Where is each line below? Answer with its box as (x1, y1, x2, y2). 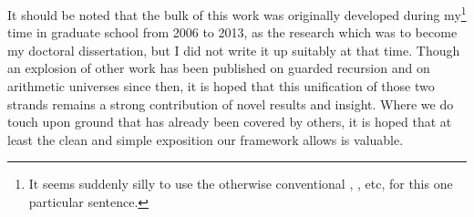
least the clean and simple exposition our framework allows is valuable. (7, 129, 404, 149)
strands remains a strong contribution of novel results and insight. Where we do (7, 94, 454, 113)
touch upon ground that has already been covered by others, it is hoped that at (7, 112, 452, 131)
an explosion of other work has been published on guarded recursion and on (7, 58, 430, 77)
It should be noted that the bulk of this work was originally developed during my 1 (7, 3, 467, 24)
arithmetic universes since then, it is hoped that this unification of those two (7, 77, 435, 96)
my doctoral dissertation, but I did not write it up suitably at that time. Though (7, 40, 460, 59)
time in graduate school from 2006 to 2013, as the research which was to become (7, 23, 458, 42)
